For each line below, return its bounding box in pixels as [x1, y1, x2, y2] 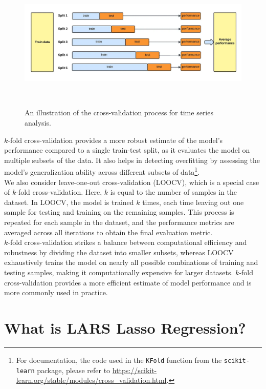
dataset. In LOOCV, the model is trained [4, 196, 134, 207]
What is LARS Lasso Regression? [4, 317, 246, 338]
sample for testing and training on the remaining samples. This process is [4, 207, 234, 217]
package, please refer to [37, 364, 110, 375]
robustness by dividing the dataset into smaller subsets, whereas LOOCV [4, 247, 234, 257]
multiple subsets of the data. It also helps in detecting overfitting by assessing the [4, 154, 260, 165]
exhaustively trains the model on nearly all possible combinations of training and [4, 257, 258, 268]
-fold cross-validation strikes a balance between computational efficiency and [8, 237, 247, 248]
